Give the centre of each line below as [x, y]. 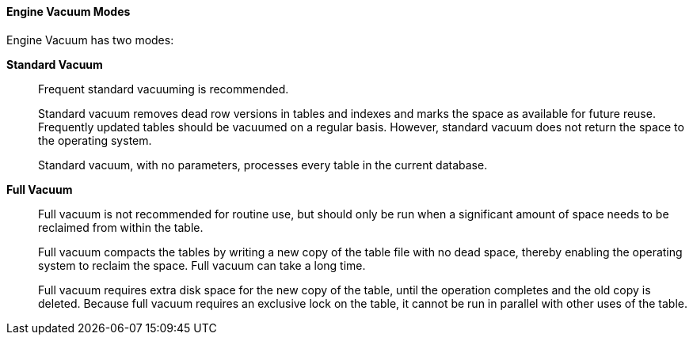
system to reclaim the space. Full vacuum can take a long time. [202, 265]
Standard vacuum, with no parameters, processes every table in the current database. [263, 165]
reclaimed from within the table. [121, 227]
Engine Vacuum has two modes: [90, 40]
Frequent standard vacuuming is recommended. [164, 89]
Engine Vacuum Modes [69, 11]
